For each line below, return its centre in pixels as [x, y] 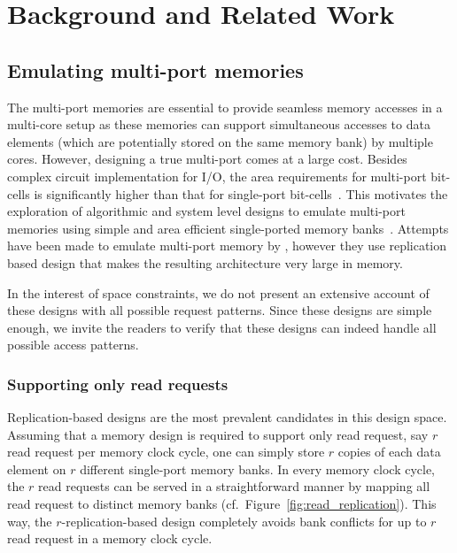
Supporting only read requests [118, 384]
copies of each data [389, 452]
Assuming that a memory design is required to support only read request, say [218, 434]
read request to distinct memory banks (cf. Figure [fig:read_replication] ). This [222, 504]
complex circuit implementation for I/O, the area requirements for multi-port [217, 176]
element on [37, 469]
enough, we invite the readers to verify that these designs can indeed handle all [222, 327]
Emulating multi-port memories [155, 69]
